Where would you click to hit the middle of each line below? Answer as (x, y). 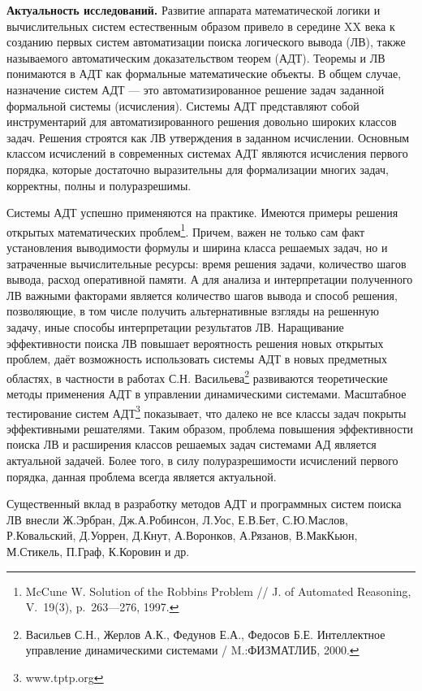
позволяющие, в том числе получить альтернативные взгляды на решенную (193, 311)
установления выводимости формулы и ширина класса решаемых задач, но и (197, 247)
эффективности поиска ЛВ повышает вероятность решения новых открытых (195, 343)
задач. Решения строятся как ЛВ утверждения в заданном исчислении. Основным (208, 137)
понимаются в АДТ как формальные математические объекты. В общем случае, (204, 74)
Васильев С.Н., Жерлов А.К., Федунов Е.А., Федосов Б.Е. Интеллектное (205, 634)
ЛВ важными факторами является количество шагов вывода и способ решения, (202, 295)
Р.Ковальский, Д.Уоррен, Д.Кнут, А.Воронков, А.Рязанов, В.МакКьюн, (182, 535)
